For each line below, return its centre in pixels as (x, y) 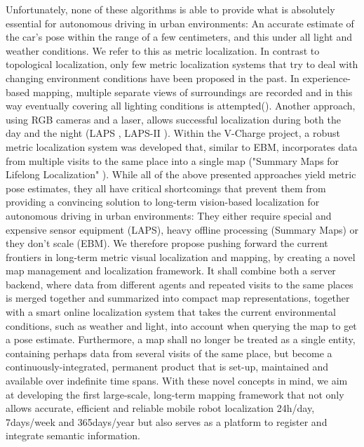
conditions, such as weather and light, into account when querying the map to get (181, 325)
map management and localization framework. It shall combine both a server (171, 271)
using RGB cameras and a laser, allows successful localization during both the (173, 119)
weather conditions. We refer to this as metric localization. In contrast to (163, 50)
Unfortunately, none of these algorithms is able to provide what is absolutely (170, 9)
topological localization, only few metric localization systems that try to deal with (182, 64)
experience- (326, 78)
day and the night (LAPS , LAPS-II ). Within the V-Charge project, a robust (173, 133)
